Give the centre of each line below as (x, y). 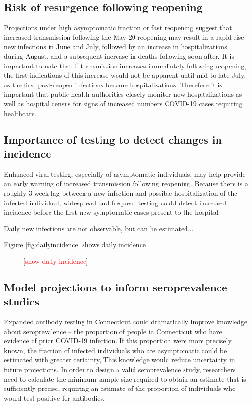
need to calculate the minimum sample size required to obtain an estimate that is (125, 379)
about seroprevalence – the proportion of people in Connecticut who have (113, 331)
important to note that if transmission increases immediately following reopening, (125, 65)
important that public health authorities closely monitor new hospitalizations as (123, 94)
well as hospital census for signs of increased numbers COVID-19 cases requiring (123, 103)
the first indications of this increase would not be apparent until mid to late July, (125, 75)
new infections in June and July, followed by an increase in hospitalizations (116, 46)
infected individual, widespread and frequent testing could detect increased (115, 202)
